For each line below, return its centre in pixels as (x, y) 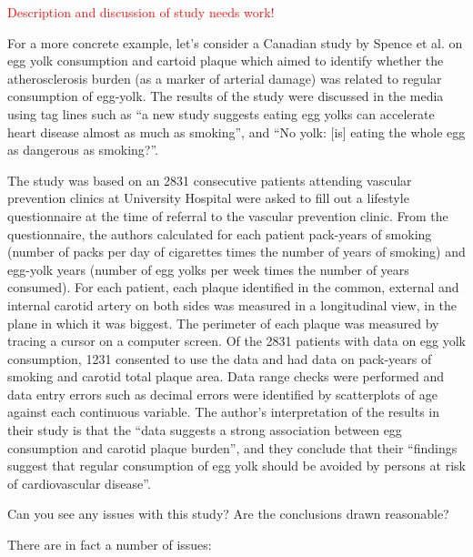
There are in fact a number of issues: (110, 545)
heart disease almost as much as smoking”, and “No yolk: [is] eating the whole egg (236, 132)
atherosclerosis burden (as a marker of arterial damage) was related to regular (225, 78)
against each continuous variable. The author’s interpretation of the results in (224, 412)
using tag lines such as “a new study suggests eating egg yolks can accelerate (221, 113)
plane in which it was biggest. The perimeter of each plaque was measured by (223, 323)
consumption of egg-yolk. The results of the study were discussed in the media (226, 96)
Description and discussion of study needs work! (141, 12)
